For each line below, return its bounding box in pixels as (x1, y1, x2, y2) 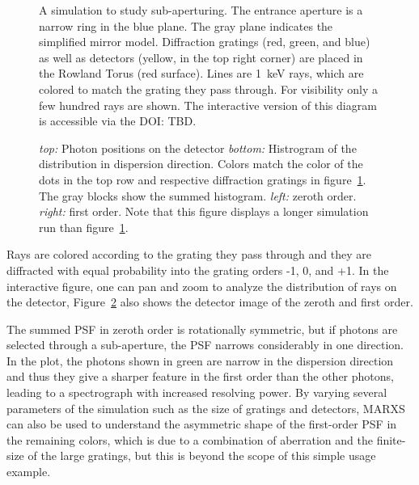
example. (6, 463, 51, 480)
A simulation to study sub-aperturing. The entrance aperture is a (39, 2, 363, 18)
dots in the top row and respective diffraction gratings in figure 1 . (39, 171, 366, 188)
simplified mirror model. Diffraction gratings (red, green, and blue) (39, 33, 370, 50)
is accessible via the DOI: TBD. (39, 112, 197, 129)
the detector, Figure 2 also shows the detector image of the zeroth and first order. (6, 293, 413, 310)
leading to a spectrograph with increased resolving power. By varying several (6, 384, 387, 401)
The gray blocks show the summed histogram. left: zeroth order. (39, 187, 357, 204)
